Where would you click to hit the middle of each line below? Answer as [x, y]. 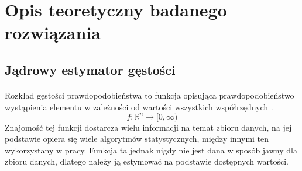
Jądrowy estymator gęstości [90, 69]
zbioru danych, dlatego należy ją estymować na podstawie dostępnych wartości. [147, 161]
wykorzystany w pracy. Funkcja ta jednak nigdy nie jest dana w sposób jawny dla [151, 150]
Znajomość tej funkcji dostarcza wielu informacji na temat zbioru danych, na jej [148, 127]
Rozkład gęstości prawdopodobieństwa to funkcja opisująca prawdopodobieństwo [150, 95]
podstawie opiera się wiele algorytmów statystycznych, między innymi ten [137, 139]
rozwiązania [53, 32]
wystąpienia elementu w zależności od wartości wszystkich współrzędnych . [139, 107]
